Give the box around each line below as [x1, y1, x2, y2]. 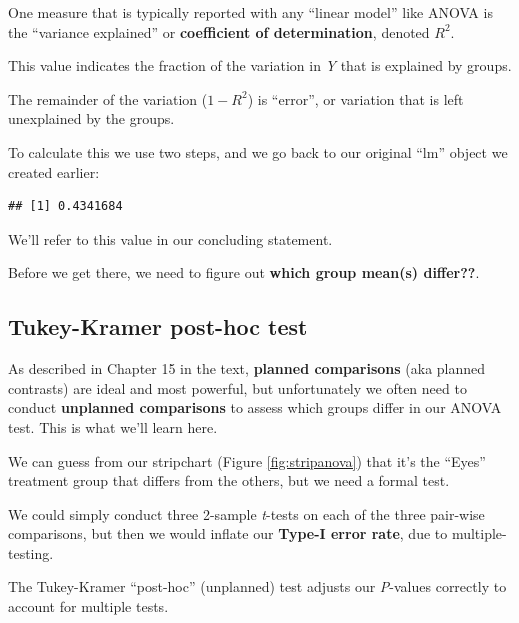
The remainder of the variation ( [8, 88, 208, 109]
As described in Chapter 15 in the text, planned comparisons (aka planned [8, 358, 486, 379]
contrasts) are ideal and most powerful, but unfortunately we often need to [8, 377, 467, 398]
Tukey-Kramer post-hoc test [8, 311, 308, 342]
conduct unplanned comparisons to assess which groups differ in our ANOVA [8, 397, 502, 418]
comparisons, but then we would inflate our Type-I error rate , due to [8, 523, 448, 544]
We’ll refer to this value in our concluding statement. [8, 228, 333, 249]
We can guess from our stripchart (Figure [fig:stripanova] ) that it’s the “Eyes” [8, 450, 486, 471]
